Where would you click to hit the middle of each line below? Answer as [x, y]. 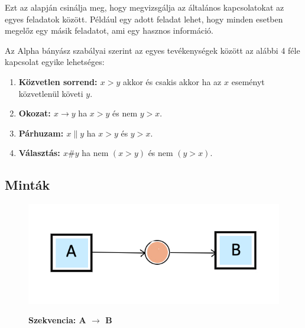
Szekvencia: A [57, 320]
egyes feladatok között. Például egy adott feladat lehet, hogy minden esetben [144, 19]
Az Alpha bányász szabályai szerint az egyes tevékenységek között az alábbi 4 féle [152, 50]
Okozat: [35, 113]
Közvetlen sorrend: [58, 81]
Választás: [39, 153]
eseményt [248, 81]
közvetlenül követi [51, 93]
